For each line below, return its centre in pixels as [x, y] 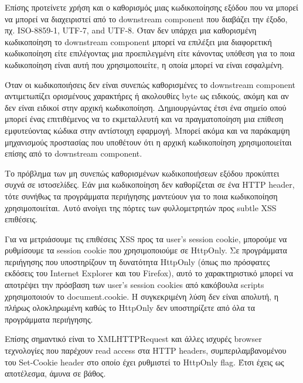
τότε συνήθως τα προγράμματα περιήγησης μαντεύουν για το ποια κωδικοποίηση [141, 196]
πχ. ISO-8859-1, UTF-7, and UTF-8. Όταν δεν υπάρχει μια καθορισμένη [131, 30]
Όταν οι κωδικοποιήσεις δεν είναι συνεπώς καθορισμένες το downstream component [150, 84]
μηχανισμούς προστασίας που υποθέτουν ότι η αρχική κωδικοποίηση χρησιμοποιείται [148, 142]
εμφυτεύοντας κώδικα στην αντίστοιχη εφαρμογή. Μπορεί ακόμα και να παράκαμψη [147, 130]
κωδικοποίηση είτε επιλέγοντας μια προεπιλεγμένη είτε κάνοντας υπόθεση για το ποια [150, 53]
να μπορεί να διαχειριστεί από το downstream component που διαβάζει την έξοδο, [146, 18]
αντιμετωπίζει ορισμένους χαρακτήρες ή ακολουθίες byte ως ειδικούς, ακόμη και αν [147, 96]
